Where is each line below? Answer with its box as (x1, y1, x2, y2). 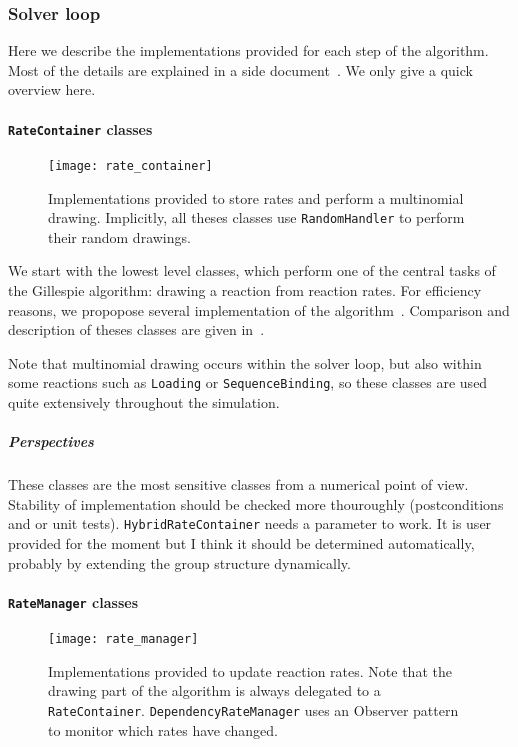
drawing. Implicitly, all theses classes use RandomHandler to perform (48, 207, 465, 228)
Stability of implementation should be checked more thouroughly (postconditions (8, 493, 504, 514)
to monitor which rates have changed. (48, 719, 278, 740)
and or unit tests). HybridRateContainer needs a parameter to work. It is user (8, 513, 492, 534)
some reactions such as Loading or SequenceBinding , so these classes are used (8, 372, 488, 393)
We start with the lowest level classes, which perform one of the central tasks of (8, 260, 496, 281)
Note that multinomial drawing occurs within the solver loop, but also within (8, 352, 482, 373)
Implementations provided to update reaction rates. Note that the (48, 660, 452, 681)
